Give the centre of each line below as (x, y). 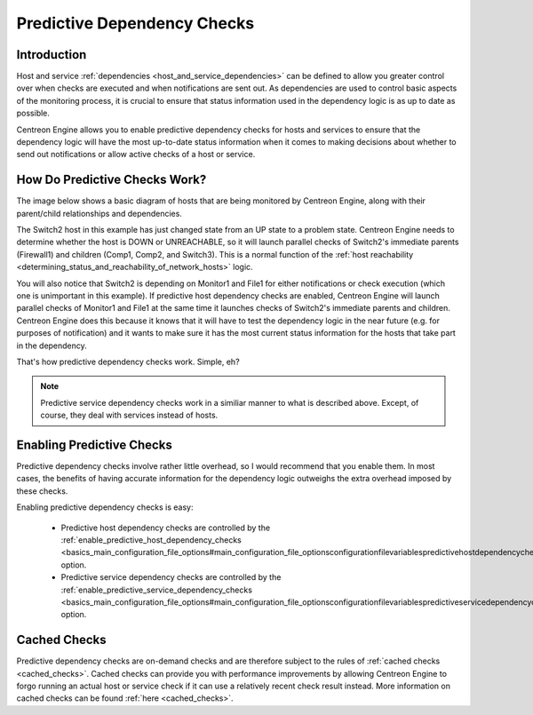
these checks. (42, 491)
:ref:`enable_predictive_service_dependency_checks (157, 590)
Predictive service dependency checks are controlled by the (171, 577)
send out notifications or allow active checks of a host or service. (136, 155)
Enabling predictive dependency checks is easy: (105, 507)
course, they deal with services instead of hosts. (129, 415)
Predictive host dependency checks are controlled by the (166, 528)
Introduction (52, 55)
